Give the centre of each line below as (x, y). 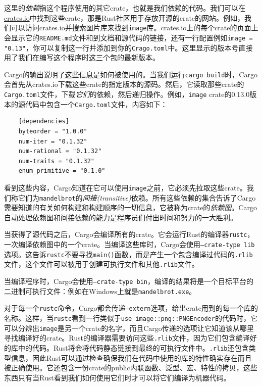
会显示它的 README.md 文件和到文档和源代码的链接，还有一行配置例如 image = (128, 37)
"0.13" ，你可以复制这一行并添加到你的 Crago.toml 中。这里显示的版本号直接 (128, 47)
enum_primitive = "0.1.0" (62, 171)
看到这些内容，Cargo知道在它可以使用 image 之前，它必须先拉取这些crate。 (125, 187)
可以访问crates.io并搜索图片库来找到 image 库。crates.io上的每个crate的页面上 (135, 28)
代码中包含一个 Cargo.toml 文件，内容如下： (96, 104)
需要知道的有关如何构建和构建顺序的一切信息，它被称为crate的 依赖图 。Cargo (130, 207)
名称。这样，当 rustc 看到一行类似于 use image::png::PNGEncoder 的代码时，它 (131, 318)
